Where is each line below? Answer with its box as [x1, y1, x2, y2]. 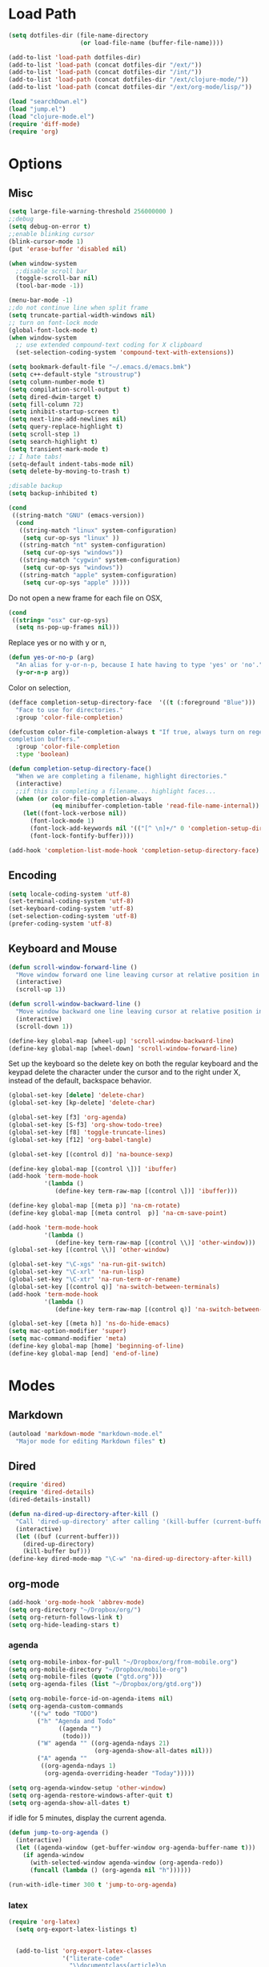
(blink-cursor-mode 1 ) [8, 238, 84, 246]
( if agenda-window [22, 1851, 84, 1859]
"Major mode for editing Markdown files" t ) [15, 1437, 167, 1445]
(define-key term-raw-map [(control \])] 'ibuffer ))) [54, 1187, 239, 1196]
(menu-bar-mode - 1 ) [8, 296, 74, 305]
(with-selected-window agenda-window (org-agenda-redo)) [29, 1859, 224, 1867]
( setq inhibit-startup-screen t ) [8, 408, 120, 416]
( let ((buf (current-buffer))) [15, 1532, 120, 1541]
